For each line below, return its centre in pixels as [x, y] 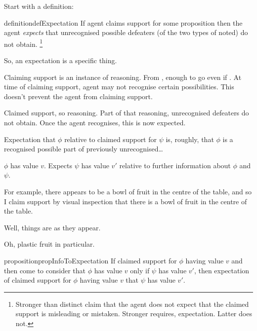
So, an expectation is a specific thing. [61, 60]
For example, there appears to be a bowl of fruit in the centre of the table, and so [128, 191]
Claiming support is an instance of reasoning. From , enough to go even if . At [123, 77]
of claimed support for [38, 280]
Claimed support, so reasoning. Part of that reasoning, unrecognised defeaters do [127, 113]
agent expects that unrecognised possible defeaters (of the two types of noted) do [126, 32]
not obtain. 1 [23, 43]
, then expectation [222, 270]
